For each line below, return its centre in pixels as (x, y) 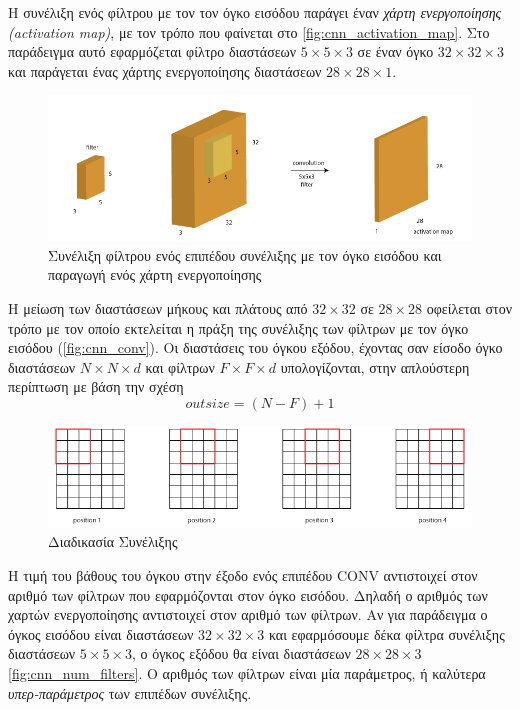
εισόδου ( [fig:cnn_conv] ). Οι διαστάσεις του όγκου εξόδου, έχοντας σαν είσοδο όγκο (255, 347)
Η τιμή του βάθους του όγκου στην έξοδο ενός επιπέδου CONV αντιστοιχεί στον (243, 574)
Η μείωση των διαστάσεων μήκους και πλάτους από (158, 307)
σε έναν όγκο (395, 51)
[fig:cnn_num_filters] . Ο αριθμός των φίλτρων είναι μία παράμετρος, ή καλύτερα (247, 672)
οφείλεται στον (469, 307)
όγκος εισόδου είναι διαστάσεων (101, 633)
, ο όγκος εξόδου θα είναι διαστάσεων (241, 653)
